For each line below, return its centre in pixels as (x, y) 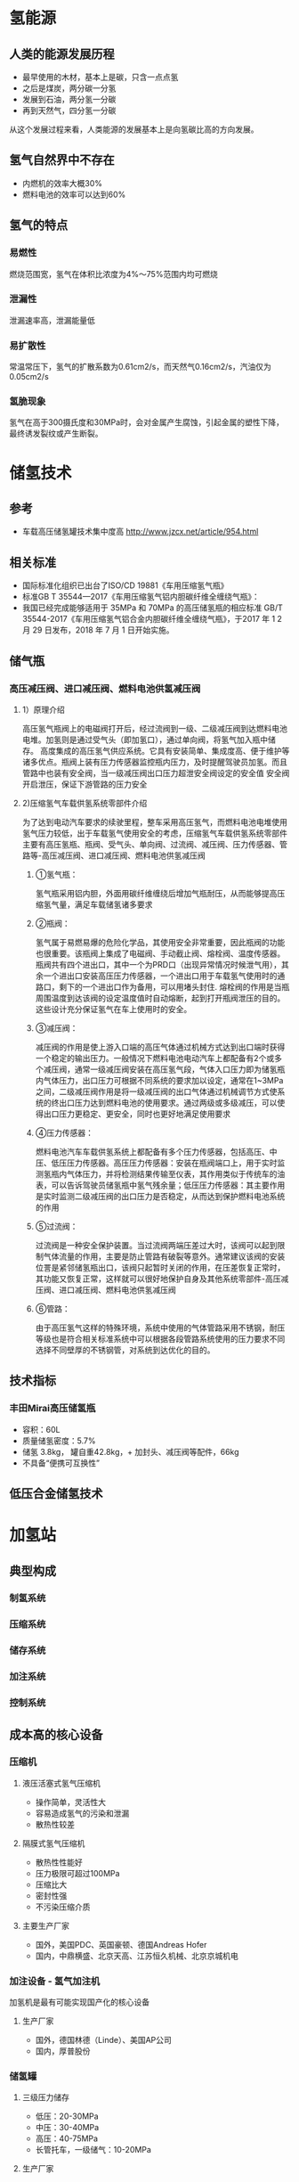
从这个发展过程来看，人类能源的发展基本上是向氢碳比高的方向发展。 (134, 129)
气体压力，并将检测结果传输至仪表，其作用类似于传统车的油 (176, 1173)
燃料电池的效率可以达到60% (74, 194)
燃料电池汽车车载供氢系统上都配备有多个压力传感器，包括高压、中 (156, 1151)
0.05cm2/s (29, 377)
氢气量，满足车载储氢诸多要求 (98, 904)
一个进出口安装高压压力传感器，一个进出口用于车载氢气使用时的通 (164, 976)
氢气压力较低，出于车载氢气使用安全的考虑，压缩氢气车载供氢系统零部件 (154, 833)
